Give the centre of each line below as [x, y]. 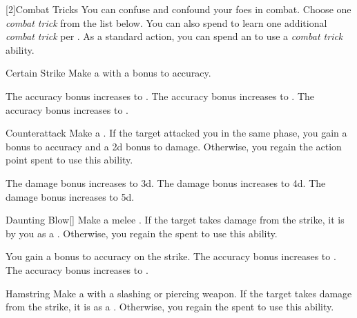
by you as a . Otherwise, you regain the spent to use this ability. [142, 233]
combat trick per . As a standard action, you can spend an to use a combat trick [174, 36]
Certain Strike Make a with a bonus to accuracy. [108, 73]
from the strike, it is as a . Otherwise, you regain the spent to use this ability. [170, 307]
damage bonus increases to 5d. [70, 196]
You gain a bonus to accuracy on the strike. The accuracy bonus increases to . [171, 256]
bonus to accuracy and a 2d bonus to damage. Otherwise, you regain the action [174, 146]
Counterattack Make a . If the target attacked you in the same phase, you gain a [176, 133]
